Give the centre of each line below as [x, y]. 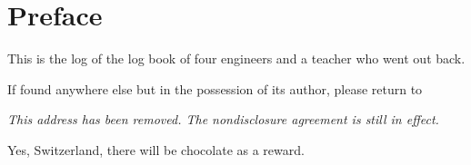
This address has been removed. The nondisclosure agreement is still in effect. [223, 119]
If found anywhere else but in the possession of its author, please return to [215, 88]
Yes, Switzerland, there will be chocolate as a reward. [156, 149]
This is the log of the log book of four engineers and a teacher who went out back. [236, 58]
